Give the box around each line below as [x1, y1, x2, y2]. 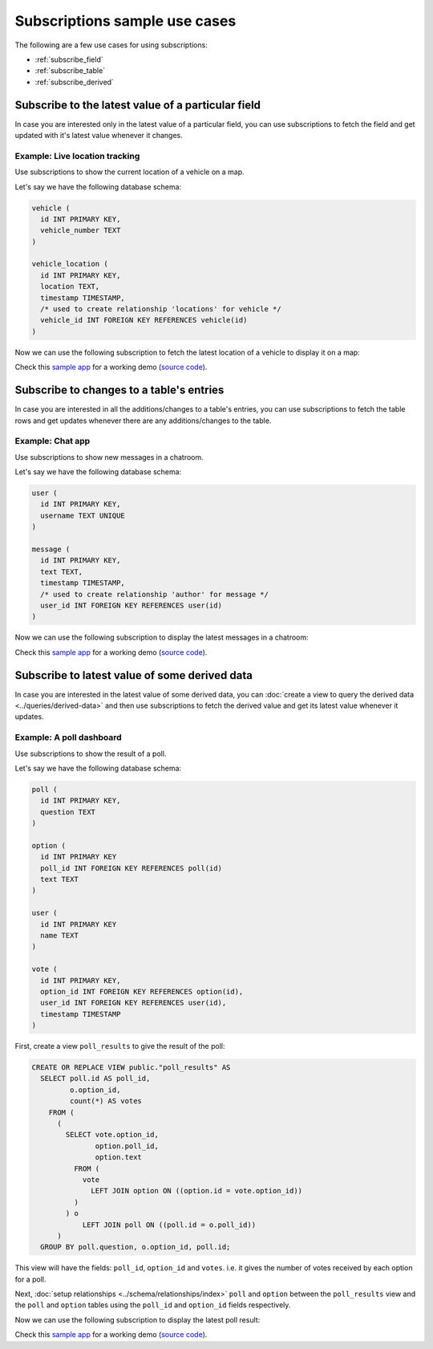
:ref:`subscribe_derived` [34, 77, 114, 87]
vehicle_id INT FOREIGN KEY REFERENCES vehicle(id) [40, 315, 248, 325]
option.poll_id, [95, 1141, 160, 1151]
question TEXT [40, 807, 96, 816]
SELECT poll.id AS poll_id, [40, 1074, 151, 1083]
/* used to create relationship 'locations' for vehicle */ [40, 305, 281, 314]
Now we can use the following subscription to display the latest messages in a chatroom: [14, 632, 309, 642]
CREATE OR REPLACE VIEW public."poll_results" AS [31, 1063, 231, 1072]
